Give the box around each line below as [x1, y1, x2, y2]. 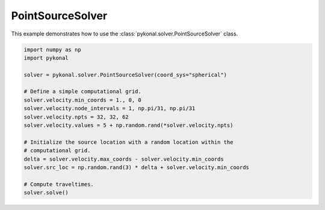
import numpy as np [23, 46, 81, 53]
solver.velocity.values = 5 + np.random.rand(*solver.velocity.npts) [23, 122, 234, 129]
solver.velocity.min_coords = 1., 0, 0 [23, 96, 141, 103]
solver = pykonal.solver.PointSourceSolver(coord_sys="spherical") [23, 71, 227, 78]
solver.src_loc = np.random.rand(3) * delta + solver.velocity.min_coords [23, 164, 250, 171]
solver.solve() [23, 190, 69, 196]
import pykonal [23, 54, 69, 61]
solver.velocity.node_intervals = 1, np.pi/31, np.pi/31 [23, 105, 196, 112]
